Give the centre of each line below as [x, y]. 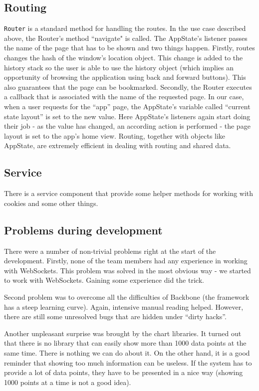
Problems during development [83, 230]
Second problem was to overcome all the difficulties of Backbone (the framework [127, 296]
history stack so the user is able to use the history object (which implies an [119, 67]
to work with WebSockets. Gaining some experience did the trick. [104, 280]
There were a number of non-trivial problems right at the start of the [110, 251]
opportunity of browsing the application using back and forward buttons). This [125, 77]
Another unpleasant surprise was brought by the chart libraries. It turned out [123, 333]
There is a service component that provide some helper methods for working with [129, 193]
